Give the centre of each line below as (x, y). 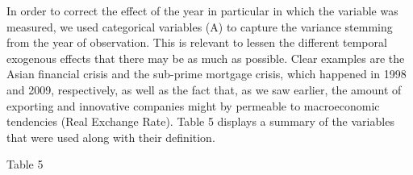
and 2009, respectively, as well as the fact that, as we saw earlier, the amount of (204, 89)
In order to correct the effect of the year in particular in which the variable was (202, 10)
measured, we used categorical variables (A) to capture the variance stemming (200, 26)
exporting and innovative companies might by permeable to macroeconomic (193, 105)
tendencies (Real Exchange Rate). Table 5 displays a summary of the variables (200, 121)
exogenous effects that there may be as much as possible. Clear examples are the (206, 58)
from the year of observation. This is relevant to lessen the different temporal (197, 42)
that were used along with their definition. (111, 137)
